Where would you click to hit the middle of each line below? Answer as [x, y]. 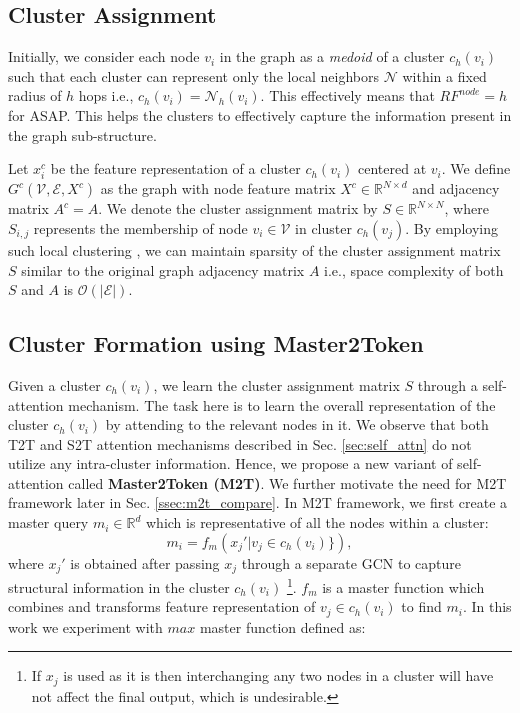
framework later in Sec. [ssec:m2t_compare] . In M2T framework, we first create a [258, 502]
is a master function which [403, 586]
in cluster [323, 227]
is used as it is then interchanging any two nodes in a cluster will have [278, 675]
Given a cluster [54, 384]
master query [48, 522]
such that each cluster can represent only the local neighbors [194, 75]
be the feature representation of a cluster [175, 168]
